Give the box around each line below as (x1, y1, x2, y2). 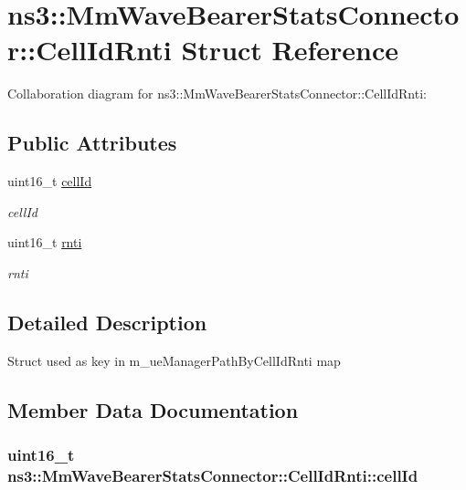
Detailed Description (7, 308, 207, 336)
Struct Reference (181, 31, 399, 68)
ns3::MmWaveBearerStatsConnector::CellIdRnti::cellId (7, 464, 418, 486)
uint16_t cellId (7, 172, 92, 191)
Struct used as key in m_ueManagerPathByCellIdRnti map (7, 350, 341, 370)
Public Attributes (7, 129, 177, 157)
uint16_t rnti (7, 233, 82, 252)
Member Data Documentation (7, 395, 299, 423)
